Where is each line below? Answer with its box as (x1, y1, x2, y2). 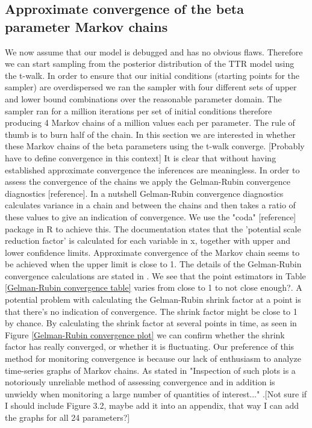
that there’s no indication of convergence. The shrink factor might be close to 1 (5, 305, 298, 317)
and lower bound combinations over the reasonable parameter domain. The (5, 92, 282, 105)
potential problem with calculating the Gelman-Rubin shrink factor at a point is (5, 293, 301, 306)
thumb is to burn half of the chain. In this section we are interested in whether (5, 128, 296, 140)
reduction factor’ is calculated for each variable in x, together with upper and (5, 234, 291, 247)
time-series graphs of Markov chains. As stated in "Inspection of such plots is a (5, 364, 296, 376)
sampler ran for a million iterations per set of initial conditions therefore (5, 104, 272, 117)
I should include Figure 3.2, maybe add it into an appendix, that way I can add (5, 399, 299, 412)
